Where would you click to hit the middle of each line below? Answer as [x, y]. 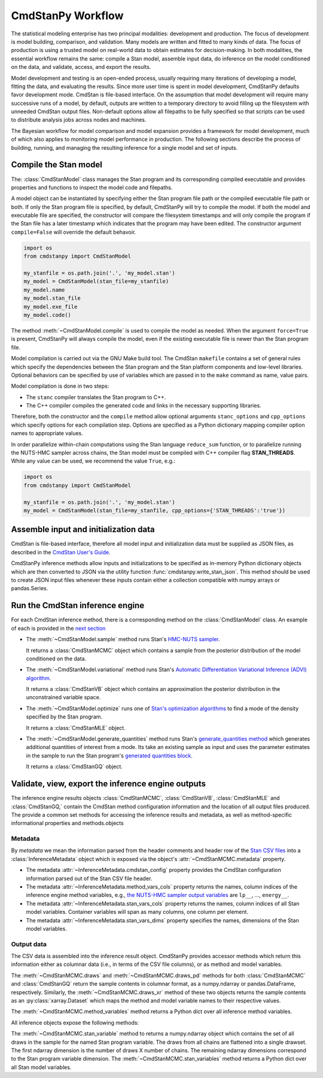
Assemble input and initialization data [83, 529]
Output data [29, 944]
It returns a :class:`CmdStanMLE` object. [76, 727]
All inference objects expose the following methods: [75, 1022]
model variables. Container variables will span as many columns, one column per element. [137, 912]
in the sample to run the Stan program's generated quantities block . [109, 756]
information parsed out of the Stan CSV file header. [89, 878]
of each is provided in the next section [58, 628]
